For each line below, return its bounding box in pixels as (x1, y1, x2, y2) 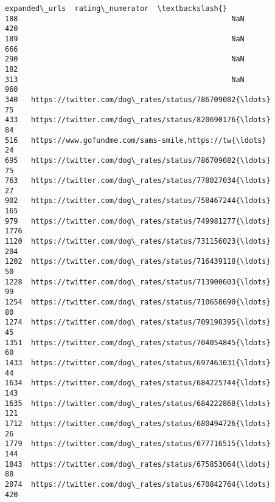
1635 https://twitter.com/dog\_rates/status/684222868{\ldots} (5, 399, 271, 408)
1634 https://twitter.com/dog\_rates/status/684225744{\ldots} (5, 379, 271, 388)
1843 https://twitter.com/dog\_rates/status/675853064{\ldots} (5, 459, 271, 469)
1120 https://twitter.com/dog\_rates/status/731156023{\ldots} (5, 237, 271, 246)
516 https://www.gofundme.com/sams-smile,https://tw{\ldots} (5, 136, 266, 145)
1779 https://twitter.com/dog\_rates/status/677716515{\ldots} (5, 439, 271, 449)
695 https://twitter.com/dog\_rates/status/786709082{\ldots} (5, 156, 271, 165)
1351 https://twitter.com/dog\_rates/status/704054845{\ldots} (5, 338, 271, 347)
